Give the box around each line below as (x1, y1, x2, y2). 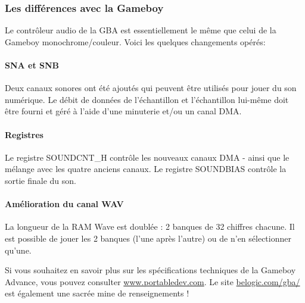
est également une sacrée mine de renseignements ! (5, 287, 189, 299)
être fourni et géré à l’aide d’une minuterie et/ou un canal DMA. (5, 105, 242, 117)
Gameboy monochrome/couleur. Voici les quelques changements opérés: (5, 35, 266, 48)
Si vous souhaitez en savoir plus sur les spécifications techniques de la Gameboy (5, 264, 296, 276)
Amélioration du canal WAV (5, 198, 124, 210)
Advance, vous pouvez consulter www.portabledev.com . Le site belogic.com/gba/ (5, 275, 300, 288)
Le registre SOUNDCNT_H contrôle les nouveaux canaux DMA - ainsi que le (5, 151, 290, 163)
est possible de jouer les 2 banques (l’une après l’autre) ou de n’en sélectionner (5, 232, 291, 244)
